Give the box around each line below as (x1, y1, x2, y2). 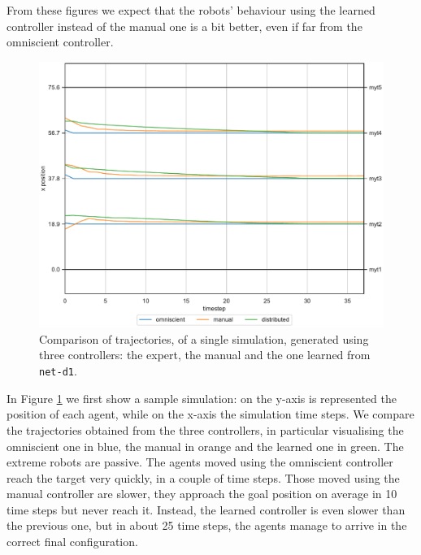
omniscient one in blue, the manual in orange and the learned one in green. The (7, 437, 404, 454)
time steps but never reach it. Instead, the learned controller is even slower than (7, 501, 406, 518)
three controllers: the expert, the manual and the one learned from (39, 346, 371, 363)
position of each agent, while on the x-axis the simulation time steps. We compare (7, 405, 414, 423)
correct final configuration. (7, 533, 138, 550)
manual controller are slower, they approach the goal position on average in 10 (7, 485, 397, 502)
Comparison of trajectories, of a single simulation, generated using (39, 330, 369, 347)
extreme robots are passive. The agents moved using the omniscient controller (7, 453, 393, 470)
